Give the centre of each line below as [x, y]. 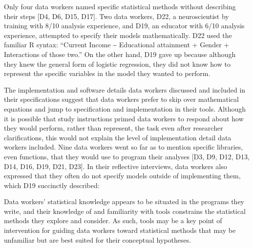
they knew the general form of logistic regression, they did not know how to [117, 64]
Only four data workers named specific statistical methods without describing [120, 6]
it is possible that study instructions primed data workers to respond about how [124, 118]
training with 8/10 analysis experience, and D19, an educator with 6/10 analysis [124, 26]
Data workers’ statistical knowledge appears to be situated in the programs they [124, 201]
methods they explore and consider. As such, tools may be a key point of [113, 220]
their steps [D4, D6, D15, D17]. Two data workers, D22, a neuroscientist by [116, 16]
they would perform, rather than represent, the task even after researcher [114, 128]
